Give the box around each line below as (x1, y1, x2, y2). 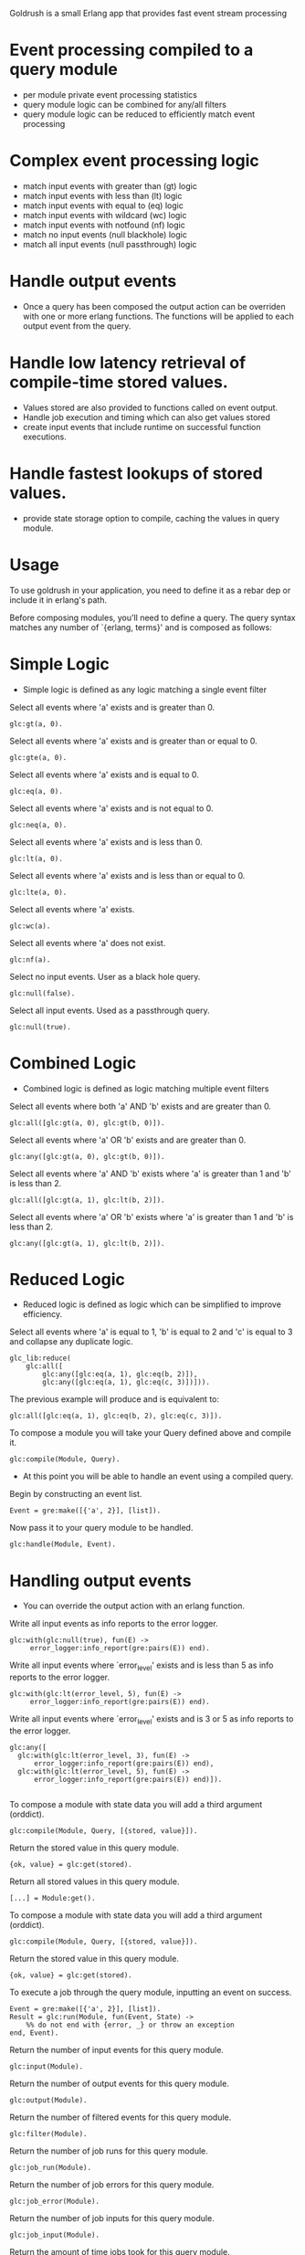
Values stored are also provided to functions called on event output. (22, 402, 279, 413)
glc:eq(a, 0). (9, 786, 64, 796)
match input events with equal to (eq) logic (22, 200, 184, 211)
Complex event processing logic (9, 151, 260, 172)
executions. (22, 431, 67, 442)
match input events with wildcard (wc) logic (22, 209, 187, 220)
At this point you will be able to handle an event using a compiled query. (22, 1470, 294, 1482)
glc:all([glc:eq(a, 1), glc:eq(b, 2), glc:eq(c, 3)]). (9, 1411, 223, 1421)
